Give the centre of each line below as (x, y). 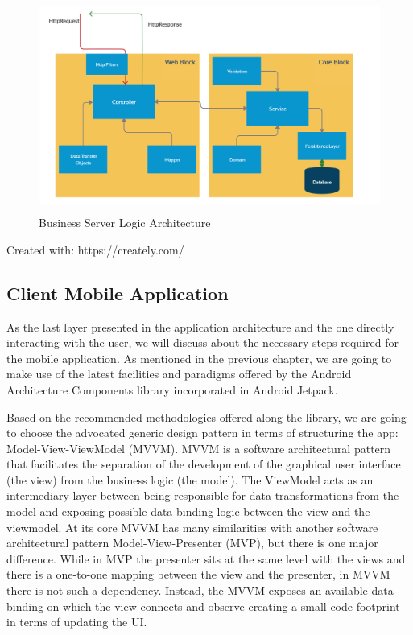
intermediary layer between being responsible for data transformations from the (203, 495)
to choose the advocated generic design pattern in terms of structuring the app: (202, 433)
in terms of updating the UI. (77, 622)
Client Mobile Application (118, 293)
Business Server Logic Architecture (125, 223)
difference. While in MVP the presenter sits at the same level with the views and (206, 558)
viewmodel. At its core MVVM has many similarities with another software (192, 527)
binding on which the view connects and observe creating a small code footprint (203, 606)
